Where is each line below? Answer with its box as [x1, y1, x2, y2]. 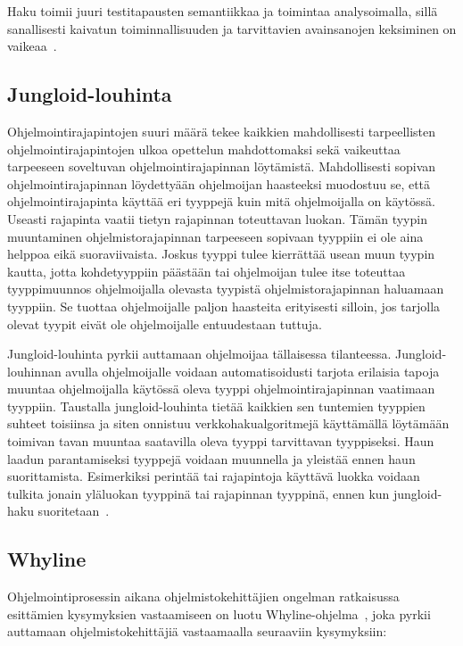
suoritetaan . [37, 501, 110, 520]
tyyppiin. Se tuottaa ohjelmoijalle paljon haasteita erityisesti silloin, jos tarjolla [7, 296, 441, 315]
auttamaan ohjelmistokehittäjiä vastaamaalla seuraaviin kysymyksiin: [7, 622, 387, 641]
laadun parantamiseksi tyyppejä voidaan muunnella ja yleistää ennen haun [7, 449, 416, 468]
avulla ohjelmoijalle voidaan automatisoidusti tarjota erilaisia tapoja [65, 361, 440, 380]
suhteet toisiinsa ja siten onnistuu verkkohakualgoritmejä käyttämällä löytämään [7, 414, 450, 433]
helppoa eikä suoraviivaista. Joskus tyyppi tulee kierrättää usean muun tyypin [7, 244, 435, 263]
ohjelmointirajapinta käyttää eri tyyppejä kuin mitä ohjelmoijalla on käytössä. [7, 192, 435, 211]
